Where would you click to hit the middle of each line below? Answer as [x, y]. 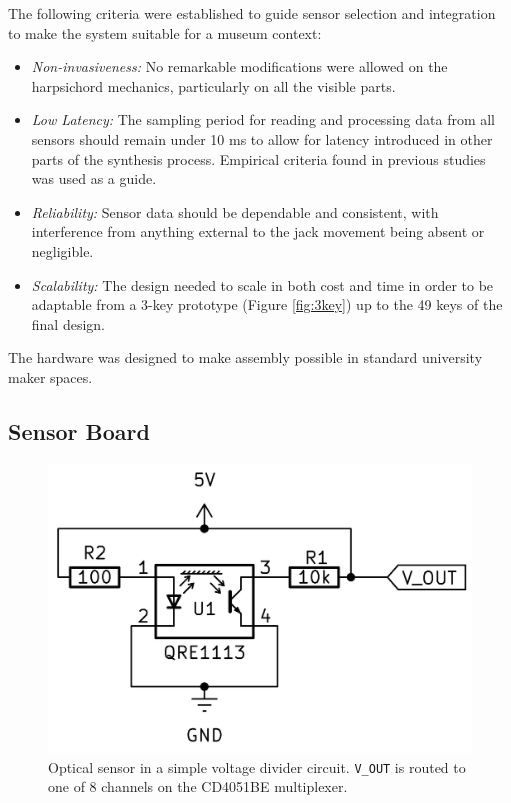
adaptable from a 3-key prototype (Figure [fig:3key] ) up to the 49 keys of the [267, 304]
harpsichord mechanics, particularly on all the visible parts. [213, 85]
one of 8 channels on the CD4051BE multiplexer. [198, 786]
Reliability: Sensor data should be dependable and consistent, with [235, 211]
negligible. [62, 250]
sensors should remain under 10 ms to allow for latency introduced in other [262, 138]
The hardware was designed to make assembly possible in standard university [245, 357]
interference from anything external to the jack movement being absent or [258, 231]
